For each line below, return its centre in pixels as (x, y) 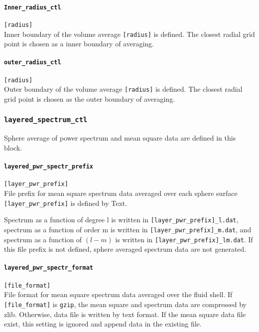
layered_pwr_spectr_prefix (49, 167)
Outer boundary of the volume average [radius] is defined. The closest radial (123, 89)
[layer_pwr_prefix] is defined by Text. (66, 203)
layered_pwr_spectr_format (49, 268)
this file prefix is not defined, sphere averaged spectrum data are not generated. (125, 249)
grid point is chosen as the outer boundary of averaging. (90, 98)
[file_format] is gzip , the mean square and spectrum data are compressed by (125, 304)
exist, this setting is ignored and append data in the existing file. (103, 324)
